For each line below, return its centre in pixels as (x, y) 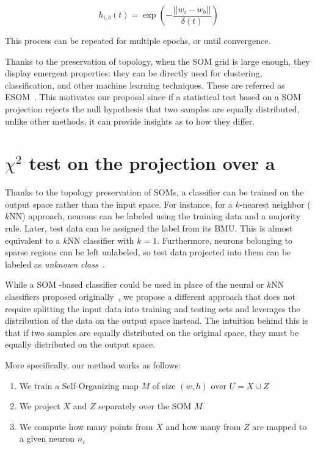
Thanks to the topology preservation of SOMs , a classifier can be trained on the (154, 192)
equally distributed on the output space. (80, 344)
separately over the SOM (145, 406)
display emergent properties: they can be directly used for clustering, (134, 73)
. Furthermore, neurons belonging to (225, 240)
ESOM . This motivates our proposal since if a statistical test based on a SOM (153, 97)
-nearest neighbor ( (275, 204)
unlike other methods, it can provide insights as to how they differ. (130, 121)
